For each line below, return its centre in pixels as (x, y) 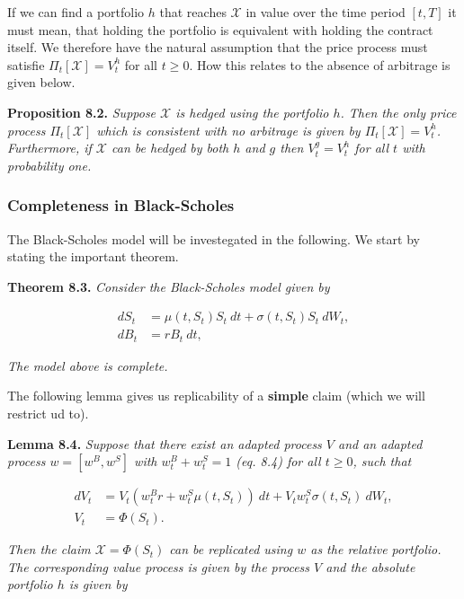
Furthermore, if (49, 148)
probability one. (49, 165)
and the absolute (370, 566)
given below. (41, 82)
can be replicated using (231, 549)
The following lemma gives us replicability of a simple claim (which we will (216, 396)
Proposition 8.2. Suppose (82, 112)
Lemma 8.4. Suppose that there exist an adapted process (165, 443)
